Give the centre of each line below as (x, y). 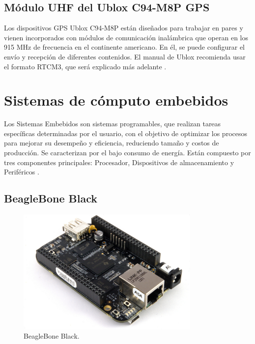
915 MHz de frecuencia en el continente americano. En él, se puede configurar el (124, 47)
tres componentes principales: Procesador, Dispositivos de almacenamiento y (119, 162)
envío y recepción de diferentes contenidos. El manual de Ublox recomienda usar (125, 56)
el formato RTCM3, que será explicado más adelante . (85, 66)
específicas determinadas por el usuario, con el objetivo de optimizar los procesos (126, 133)
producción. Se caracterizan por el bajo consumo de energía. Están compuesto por (127, 153)
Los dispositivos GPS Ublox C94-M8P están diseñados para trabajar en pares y (124, 28)
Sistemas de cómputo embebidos (116, 100)
